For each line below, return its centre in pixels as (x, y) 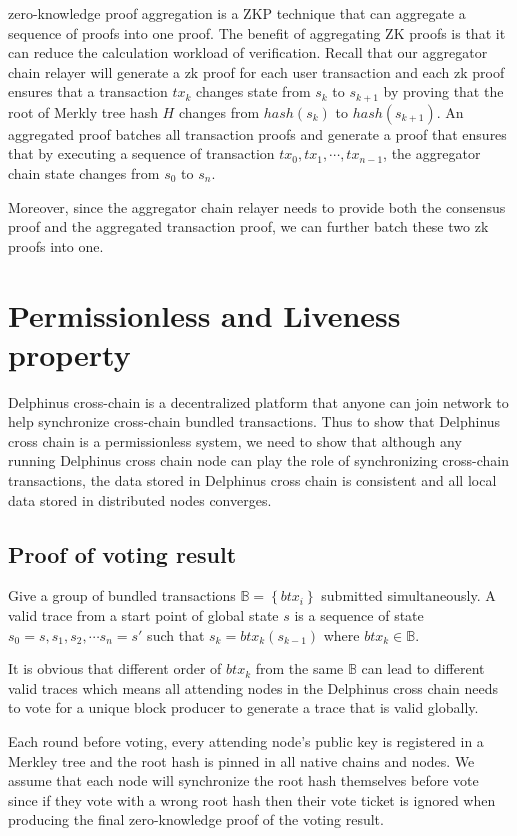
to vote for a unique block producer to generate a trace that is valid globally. (243, 707)
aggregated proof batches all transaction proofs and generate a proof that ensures (257, 133)
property (69, 353)
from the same (299, 668)
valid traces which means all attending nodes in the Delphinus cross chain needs (253, 687)
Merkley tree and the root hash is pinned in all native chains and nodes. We (241, 760)
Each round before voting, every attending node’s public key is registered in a (246, 741)
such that (176, 634)
